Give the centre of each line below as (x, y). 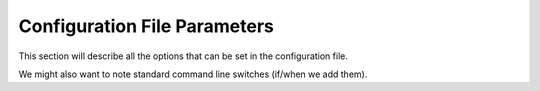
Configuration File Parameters (146, 26)
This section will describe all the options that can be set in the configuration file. (183, 56)
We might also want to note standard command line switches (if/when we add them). (193, 74)
